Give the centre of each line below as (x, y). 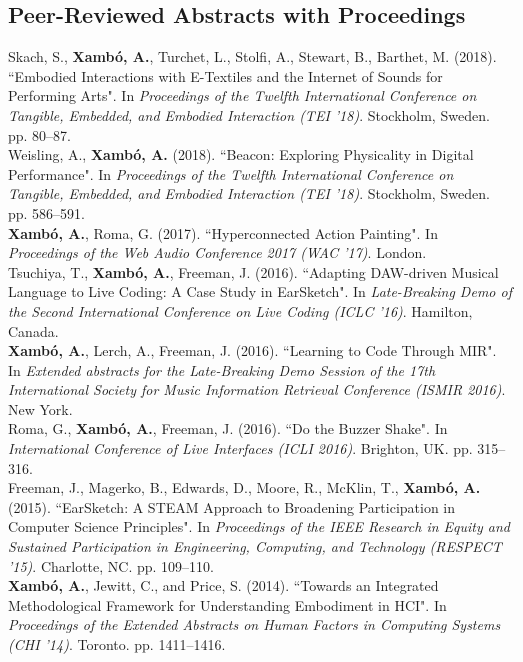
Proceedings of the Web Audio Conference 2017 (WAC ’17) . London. (217, 252)
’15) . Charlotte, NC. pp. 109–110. (111, 565)
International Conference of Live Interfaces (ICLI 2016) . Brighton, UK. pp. (240, 448)
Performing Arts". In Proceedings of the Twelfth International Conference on (242, 95)
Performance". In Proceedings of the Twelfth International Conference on (231, 173)
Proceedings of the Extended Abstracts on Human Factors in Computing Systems (254, 624)
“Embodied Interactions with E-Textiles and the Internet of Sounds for (225, 75)
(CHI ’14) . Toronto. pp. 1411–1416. (117, 644)
